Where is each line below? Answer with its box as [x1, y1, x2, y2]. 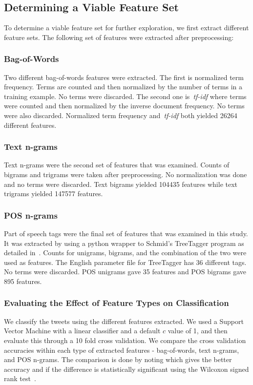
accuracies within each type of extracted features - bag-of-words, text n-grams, [4, 344, 239, 355]
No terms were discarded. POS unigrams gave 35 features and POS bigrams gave [4, 266, 247, 277]
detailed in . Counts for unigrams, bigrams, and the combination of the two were [4, 247, 247, 258]
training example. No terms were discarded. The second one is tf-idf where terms [4, 91, 247, 101]
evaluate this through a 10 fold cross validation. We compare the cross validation [4, 335, 246, 345]
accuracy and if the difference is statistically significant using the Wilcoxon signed [4, 364, 249, 374]
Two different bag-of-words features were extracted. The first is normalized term [4, 72, 244, 82]
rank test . [4, 373, 36, 384]
